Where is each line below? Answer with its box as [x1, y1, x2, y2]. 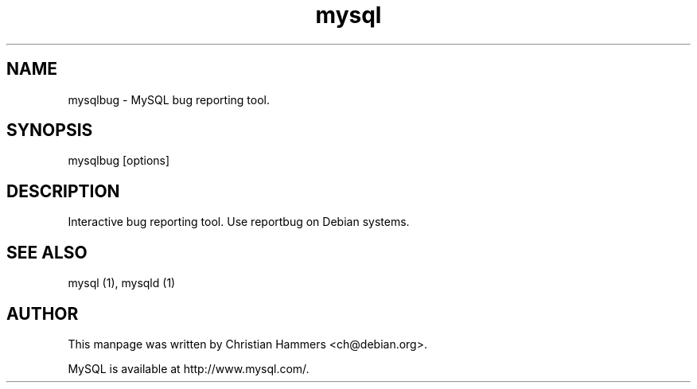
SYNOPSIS [6, 120, 93, 141]
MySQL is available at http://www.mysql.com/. [68, 361, 310, 375]
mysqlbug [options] [68, 154, 170, 168]
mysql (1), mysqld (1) [68, 276, 176, 290]
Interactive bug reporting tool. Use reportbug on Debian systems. [68, 215, 410, 229]
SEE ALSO [6, 242, 88, 263]
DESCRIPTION [6, 181, 120, 201]
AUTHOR [6, 303, 79, 324]
